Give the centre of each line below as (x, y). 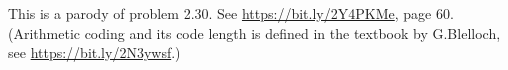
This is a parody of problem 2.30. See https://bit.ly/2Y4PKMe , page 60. (231, 13)
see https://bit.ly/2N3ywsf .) (94, 52)
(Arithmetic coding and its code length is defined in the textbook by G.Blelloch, (254, 32)
